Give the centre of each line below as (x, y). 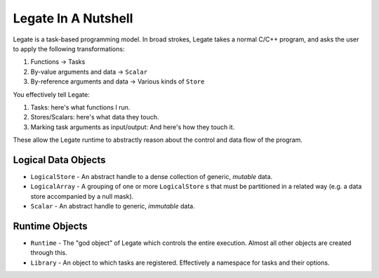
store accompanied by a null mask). (82, 196)
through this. (49, 253)
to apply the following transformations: (69, 48)
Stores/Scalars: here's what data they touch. (95, 117)
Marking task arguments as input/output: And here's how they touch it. (133, 127)
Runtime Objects (50, 226)
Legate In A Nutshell (73, 18)
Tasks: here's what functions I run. (80, 107)
